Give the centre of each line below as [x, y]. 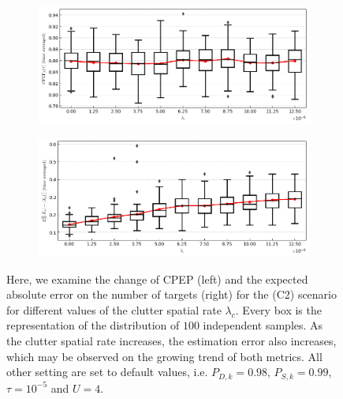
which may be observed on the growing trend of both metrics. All [164, 356]
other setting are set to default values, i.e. [107, 372]
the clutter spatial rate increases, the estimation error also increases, [171, 341]
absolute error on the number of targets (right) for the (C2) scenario [171, 294]
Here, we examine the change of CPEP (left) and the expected [157, 279]
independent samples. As [263, 325]
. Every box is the [278, 309]
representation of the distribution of [93, 325]
